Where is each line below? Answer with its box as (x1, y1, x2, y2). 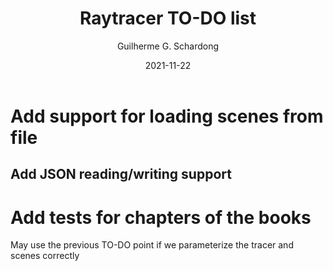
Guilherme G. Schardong (116, 40, 220, 52)
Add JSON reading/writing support (10, 166, 232, 183)
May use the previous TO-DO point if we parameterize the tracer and (10, 239, 294, 251)
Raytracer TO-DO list (79, 7, 257, 30)
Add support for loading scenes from (10, 105, 324, 127)
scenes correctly (10, 250, 80, 262)
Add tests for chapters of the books (10, 206, 312, 229)
